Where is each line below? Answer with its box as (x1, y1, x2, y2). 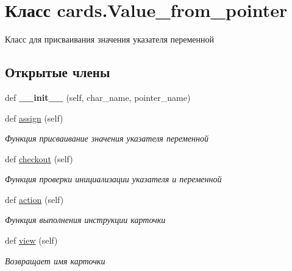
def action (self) (5, 193, 64, 205)
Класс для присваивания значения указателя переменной (5, 33, 214, 46)
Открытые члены (5, 63, 110, 81)
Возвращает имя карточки (5, 254, 105, 267)
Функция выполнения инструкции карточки (5, 213, 166, 226)
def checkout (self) (5, 152, 73, 165)
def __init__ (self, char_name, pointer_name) (5, 91, 191, 103)
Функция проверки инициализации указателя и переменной (5, 173, 222, 185)
